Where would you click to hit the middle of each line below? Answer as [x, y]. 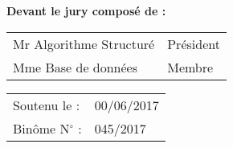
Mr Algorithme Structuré [84, 43]
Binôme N [41, 128]
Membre [190, 67]
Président [194, 43]
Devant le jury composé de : [86, 10]
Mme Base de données [76, 67]
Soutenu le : [47, 105]
